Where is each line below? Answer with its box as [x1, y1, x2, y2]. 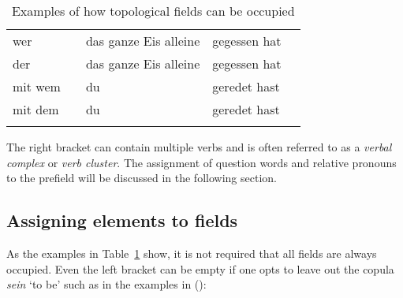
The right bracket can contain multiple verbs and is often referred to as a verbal [6, 139, 392, 155]
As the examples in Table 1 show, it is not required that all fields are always [6, 244, 377, 261]
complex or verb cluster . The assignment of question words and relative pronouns [6, 154, 397, 170]
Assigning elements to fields [6, 208, 238, 233]
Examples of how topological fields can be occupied [11, 2, 295, 20]
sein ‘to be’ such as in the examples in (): [6, 276, 207, 292]
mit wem [13, 77, 61, 95]
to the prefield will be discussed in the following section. [6, 169, 277, 186]
